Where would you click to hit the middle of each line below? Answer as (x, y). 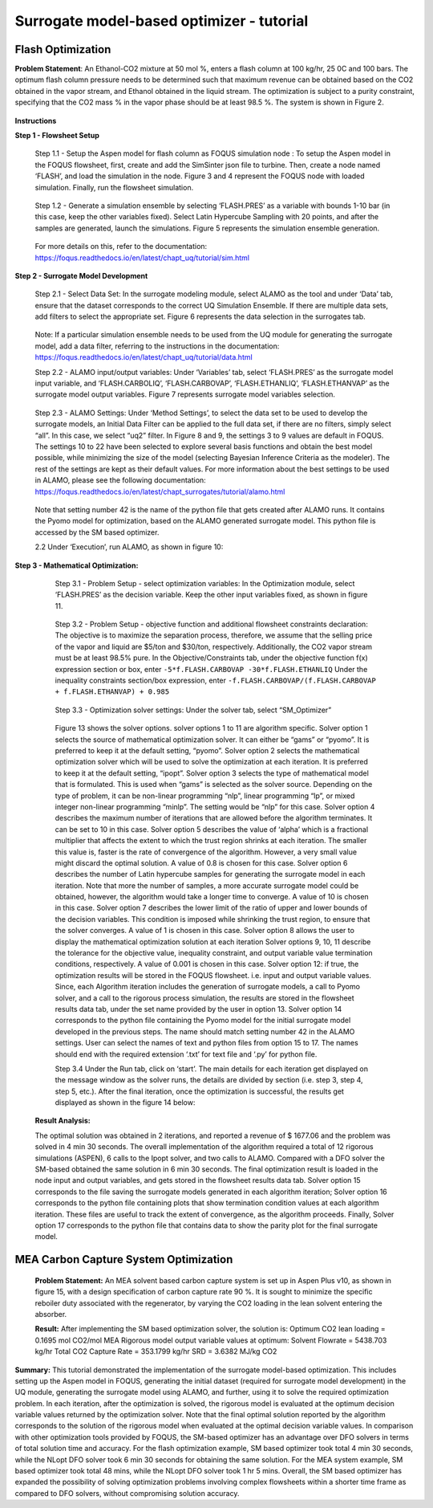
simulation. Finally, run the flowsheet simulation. (114, 187)
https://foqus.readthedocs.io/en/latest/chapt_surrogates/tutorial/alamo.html (160, 491)
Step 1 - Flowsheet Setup (57, 136)
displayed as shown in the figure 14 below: (125, 1102)
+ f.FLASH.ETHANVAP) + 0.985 (112, 692)
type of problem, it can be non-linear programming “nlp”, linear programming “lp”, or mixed (205, 796)
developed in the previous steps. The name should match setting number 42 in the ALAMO (205, 1031)
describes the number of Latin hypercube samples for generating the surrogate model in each (210, 874)
